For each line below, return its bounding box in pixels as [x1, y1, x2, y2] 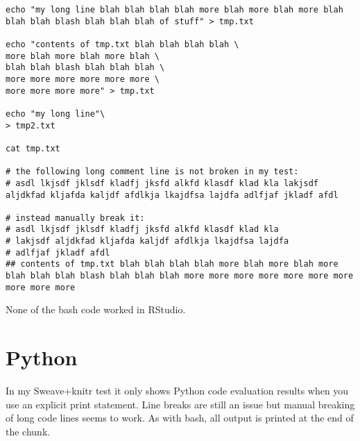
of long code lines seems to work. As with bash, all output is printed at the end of [6, 410, 354, 425]
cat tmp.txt [6, 143, 60, 153]
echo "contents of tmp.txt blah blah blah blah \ [6, 39, 239, 49]
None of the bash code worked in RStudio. [6, 302, 186, 317]
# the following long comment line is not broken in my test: [6, 167, 299, 177]
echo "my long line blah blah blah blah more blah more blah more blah [6, 5, 343, 15]
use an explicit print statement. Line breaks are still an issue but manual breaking [6, 397, 355, 411]
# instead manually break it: [6, 213, 145, 223]
